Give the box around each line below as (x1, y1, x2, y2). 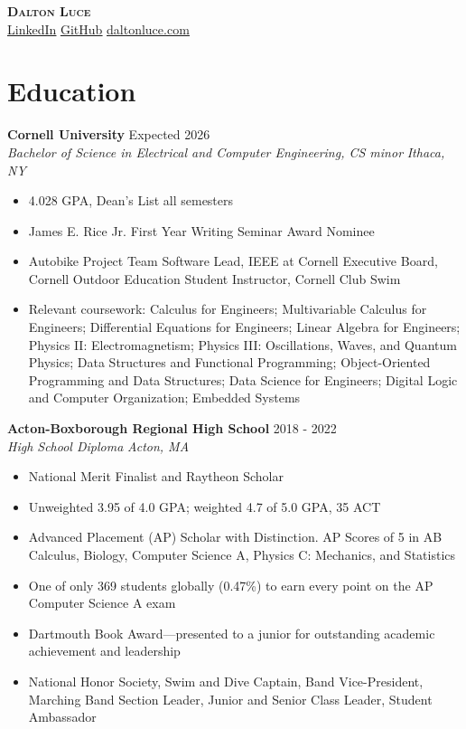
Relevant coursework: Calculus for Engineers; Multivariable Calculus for (28, 299, 427, 318)
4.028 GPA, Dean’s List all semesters (28, 191, 234, 210)
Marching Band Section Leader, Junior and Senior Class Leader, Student (28, 689, 433, 708)
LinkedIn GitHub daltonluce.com (7, 19, 190, 38)
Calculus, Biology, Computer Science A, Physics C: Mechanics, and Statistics (28, 545, 456, 563)
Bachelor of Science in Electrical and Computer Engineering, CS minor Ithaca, (7, 142, 445, 161)
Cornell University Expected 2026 (7, 125, 210, 144)
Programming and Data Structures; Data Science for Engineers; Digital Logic (28, 370, 458, 389)
